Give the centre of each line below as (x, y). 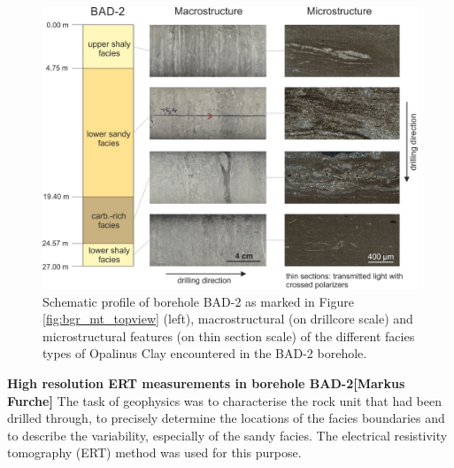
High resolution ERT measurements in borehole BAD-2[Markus (206, 382)
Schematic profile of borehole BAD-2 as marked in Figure (198, 301)
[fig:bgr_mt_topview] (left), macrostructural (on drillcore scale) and (228, 319)
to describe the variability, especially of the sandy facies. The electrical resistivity (227, 435)
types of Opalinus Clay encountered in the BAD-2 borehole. (205, 353)
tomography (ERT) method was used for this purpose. (154, 452)
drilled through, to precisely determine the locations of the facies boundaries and (226, 418)
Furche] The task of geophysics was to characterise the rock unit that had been (224, 400)
